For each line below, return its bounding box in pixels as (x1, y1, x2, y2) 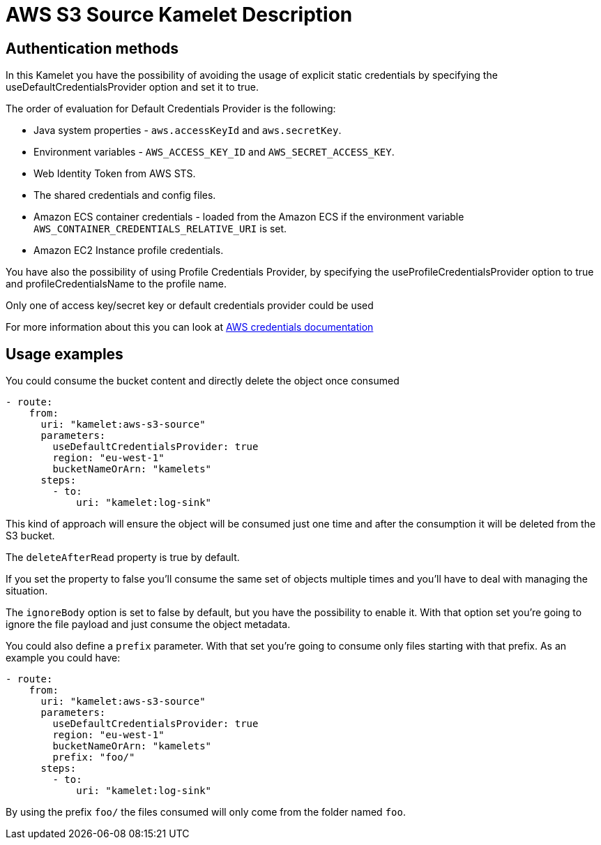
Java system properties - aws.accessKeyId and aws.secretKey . (33, 124, 342, 137)
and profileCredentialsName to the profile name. (6, 278, 227, 290)
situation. (6, 585, 48, 597)
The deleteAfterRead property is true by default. (6, 551, 240, 564)
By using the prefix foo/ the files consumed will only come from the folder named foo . (6, 806, 406, 818)
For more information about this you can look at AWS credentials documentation (6, 321, 374, 334)
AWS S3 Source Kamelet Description (6, 3, 353, 27)
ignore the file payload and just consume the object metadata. (6, 618, 291, 631)
